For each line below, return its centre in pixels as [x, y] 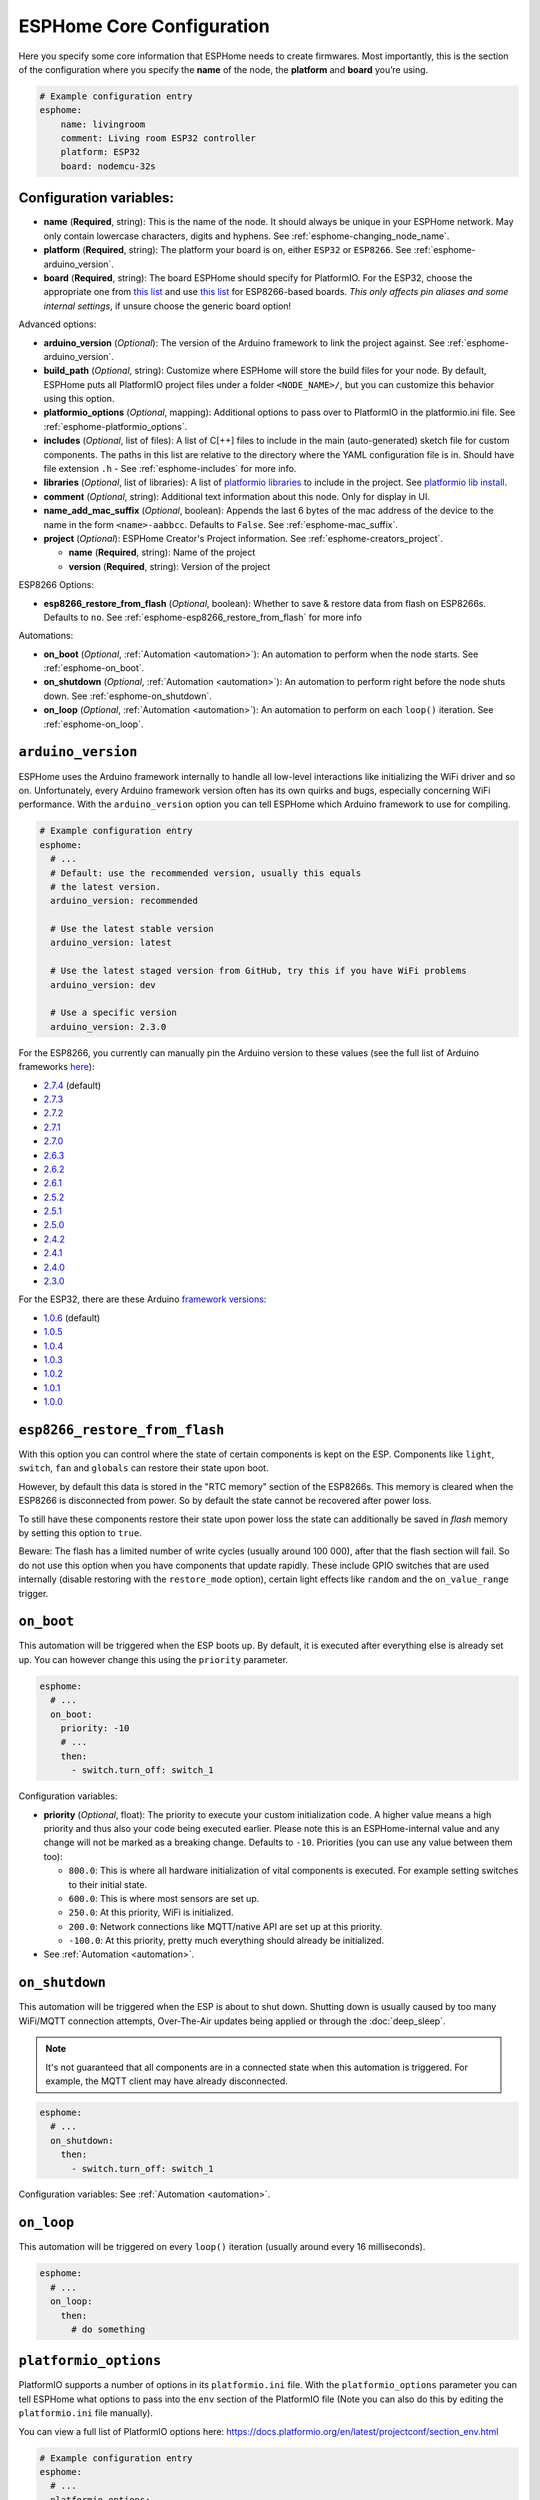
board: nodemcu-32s [108, 166]
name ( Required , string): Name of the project [162, 552]
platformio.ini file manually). [86, 2413]
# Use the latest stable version [132, 929]
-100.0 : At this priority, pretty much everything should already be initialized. [226, 1941]
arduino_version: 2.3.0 [108, 1026]
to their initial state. [108, 1884]
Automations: [46, 636]
